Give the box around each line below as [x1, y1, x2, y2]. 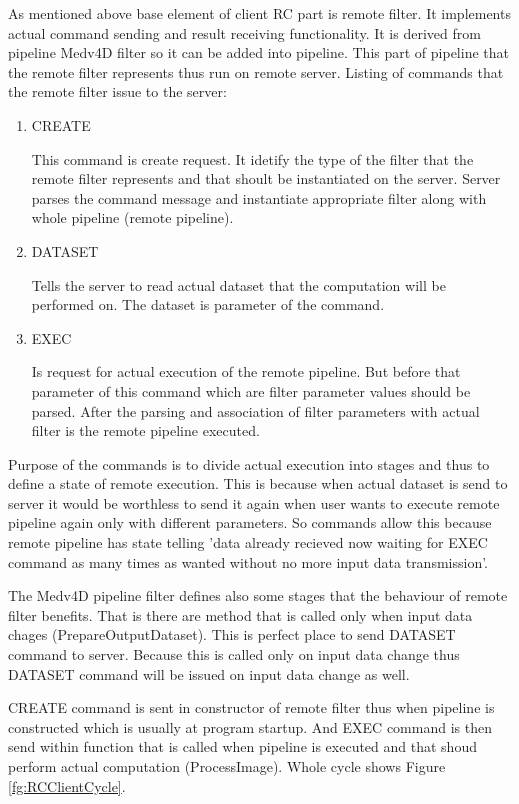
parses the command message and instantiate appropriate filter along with [31, 187, 487, 208]
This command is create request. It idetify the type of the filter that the [31, 148, 474, 169]
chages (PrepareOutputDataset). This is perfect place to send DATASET [8, 624, 456, 645]
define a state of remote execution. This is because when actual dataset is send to [8, 473, 508, 494]
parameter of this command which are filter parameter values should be [31, 380, 471, 401]
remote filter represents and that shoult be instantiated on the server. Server [31, 168, 501, 189]
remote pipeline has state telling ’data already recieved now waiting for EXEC [8, 532, 488, 553]
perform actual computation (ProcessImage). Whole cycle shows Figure [8, 756, 446, 776]
